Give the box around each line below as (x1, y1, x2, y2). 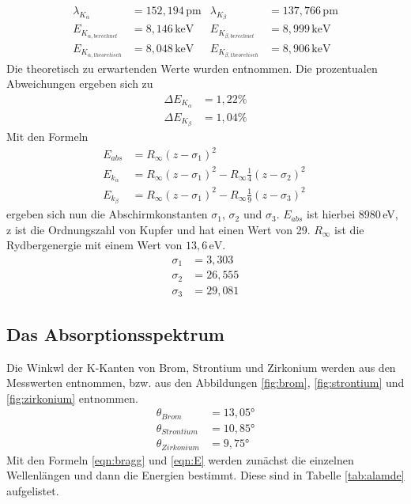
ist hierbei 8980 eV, (306, 206, 398, 222)
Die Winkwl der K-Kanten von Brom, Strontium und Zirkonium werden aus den (6, 358, 396, 375)
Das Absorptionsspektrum (6, 321, 224, 346)
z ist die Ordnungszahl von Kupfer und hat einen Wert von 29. (6, 221, 311, 237)
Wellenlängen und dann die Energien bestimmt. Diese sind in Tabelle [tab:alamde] (6, 467, 405, 483)
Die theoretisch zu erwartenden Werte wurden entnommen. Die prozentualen (6, 59, 378, 76)
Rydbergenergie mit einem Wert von (6, 237, 183, 253)
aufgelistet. (6, 482, 59, 498)
